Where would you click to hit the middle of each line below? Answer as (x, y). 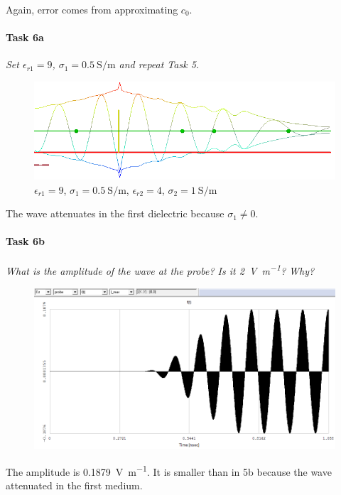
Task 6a (25, 37)
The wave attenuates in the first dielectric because (115, 213)
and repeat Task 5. (159, 64)
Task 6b (25, 241)
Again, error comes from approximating (92, 9)
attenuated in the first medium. (74, 485)
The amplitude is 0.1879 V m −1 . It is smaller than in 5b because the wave (169, 470)
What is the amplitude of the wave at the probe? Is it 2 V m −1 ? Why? (160, 270)
